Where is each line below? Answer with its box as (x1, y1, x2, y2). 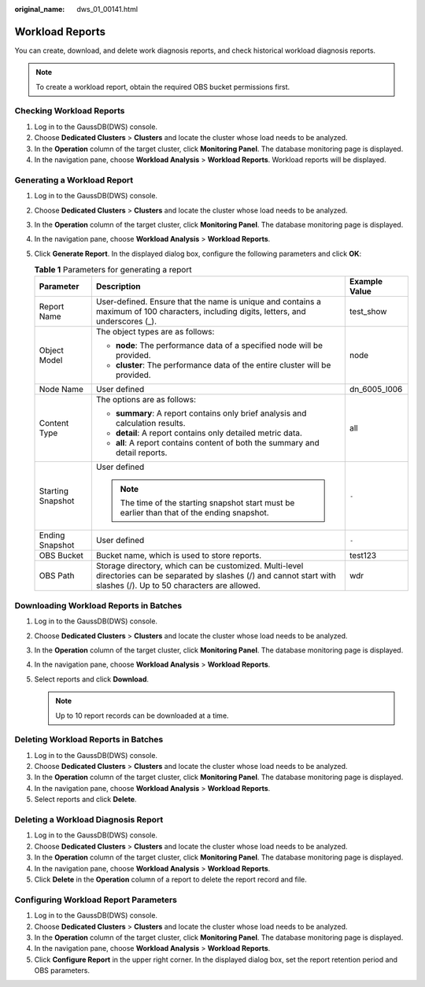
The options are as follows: (95, 394, 197, 405)
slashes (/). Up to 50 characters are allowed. (95, 580, 261, 591)
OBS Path (39, 571, 75, 582)
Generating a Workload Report (14, 174, 134, 185)
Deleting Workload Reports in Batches (14, 734, 164, 745)
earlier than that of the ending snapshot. (120, 508, 269, 519)
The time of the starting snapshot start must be (120, 497, 295, 508)
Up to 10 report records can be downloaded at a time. (55, 711, 229, 720)
